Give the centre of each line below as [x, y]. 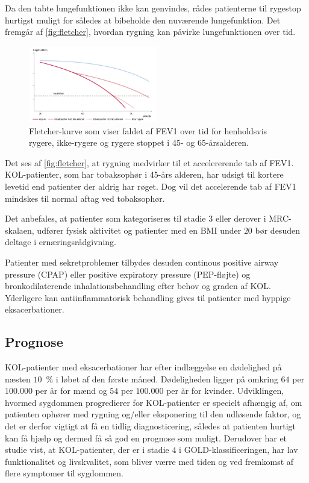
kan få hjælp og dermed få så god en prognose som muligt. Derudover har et [146, 438]
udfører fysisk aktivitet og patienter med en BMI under [139, 230]
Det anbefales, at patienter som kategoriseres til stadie [105, 218]
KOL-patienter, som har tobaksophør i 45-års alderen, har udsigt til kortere [144, 174]
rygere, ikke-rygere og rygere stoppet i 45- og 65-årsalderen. [139, 142]
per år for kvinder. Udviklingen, [225, 391]
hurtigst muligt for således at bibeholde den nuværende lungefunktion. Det [143, 20]
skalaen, [20, 230]
